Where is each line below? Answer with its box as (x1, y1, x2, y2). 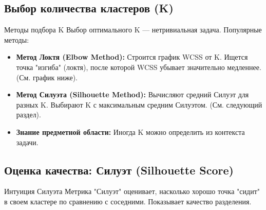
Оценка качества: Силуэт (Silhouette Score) (4, 162, 234, 178)
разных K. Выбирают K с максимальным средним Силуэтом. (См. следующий (16, 99, 262, 110)
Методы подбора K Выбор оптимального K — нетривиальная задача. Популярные (4, 24, 262, 35)
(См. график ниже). (16, 72, 78, 82)
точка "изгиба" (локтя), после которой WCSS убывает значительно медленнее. (16, 61, 261, 72)
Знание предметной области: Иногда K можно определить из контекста (16, 126, 245, 137)
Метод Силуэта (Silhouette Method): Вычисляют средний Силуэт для (16, 89, 249, 100)
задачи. (16, 136, 39, 147)
